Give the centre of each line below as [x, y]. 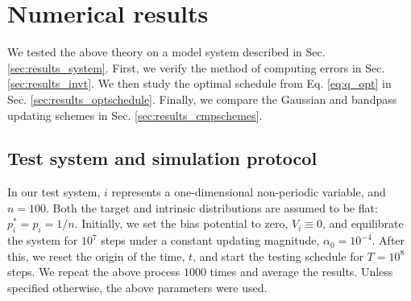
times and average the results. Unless [301, 272]
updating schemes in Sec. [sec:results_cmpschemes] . [135, 115]
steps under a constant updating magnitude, [210, 240]
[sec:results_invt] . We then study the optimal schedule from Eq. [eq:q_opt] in [199, 83]
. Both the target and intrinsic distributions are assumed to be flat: [212, 207]
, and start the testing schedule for [278, 256]
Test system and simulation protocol [162, 158]
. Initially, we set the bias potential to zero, [181, 223]
